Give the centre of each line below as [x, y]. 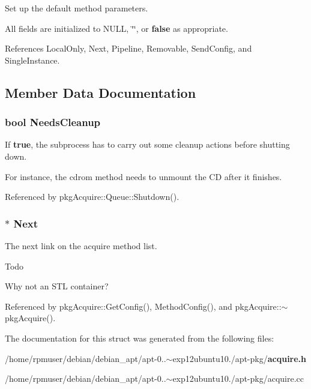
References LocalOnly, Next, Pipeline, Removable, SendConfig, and [128, 48]
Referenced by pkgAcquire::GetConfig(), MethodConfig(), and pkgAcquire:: [143, 306]
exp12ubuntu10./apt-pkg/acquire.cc [238, 378]
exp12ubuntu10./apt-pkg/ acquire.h [240, 358]
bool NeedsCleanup [53, 122]
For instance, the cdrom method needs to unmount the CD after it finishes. [143, 176]
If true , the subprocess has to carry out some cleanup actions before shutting [147, 144]
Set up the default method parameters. [77, 8]
